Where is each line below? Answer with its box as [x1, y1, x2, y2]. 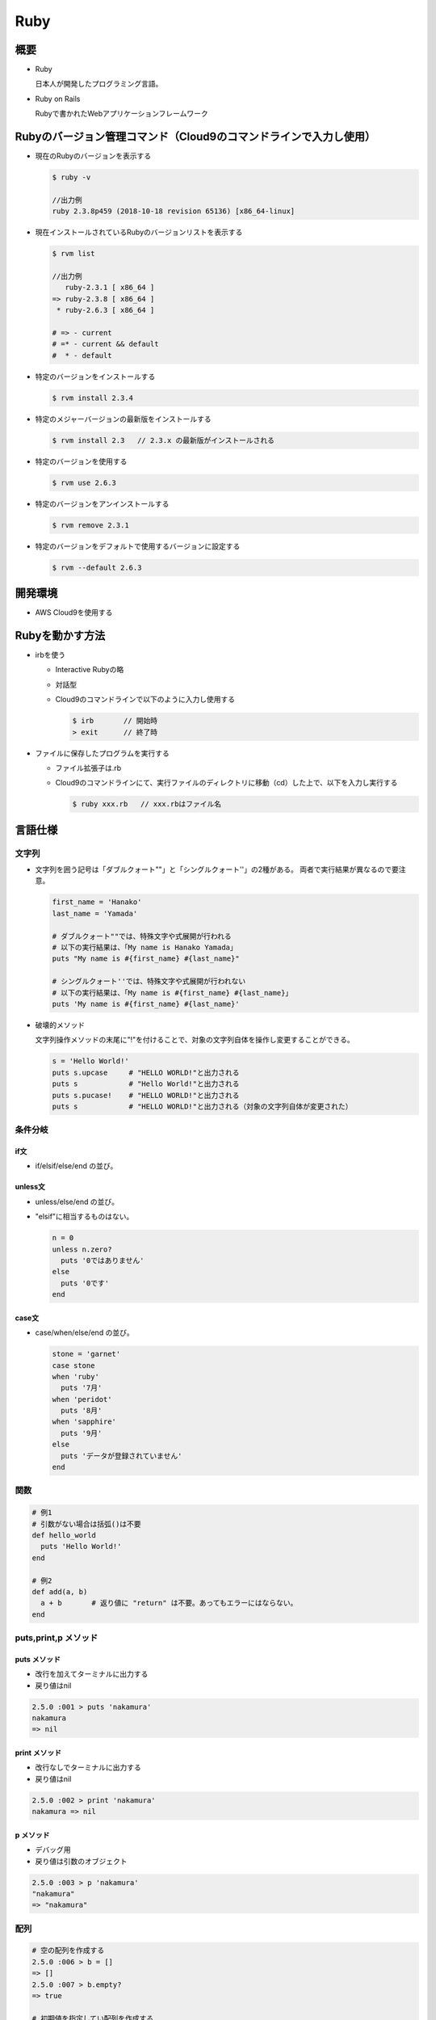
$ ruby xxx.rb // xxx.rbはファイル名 [72, 800, 222, 809]
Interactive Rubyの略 [55, 665, 124, 675]
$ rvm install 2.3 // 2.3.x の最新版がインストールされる [52, 436, 275, 444]
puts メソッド [15, 1654, 61, 1664]
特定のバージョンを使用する [35, 457, 128, 466]
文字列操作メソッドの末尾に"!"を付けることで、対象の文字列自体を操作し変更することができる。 [35, 1035, 354, 1045]
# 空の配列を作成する [31, 1946, 105, 1955]
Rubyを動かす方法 [15, 629, 106, 642]
